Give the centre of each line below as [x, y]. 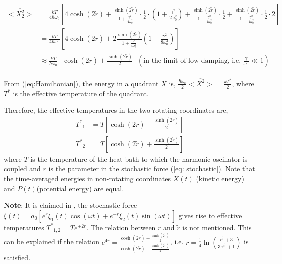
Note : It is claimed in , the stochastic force [71, 205]
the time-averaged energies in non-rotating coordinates [87, 178]
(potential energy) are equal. [80, 188]
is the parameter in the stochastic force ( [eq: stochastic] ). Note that [152, 168]
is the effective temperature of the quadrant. [81, 93]
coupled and [22, 168]
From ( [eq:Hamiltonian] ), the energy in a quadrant [81, 83]
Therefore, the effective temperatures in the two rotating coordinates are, [116, 110]
